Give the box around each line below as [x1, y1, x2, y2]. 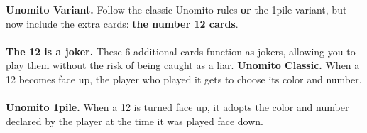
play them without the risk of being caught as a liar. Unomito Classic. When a [6, 58, 360, 73]
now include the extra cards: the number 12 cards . [6, 16, 239, 31]
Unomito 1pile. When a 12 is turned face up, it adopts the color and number [6, 100, 349, 115]
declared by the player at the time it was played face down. [6, 113, 263, 128]
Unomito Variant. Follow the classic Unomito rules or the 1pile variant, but [6, 2, 347, 16]
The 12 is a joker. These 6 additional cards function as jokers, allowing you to [6, 43, 356, 58]
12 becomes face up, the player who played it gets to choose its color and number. [6, 71, 362, 86]
